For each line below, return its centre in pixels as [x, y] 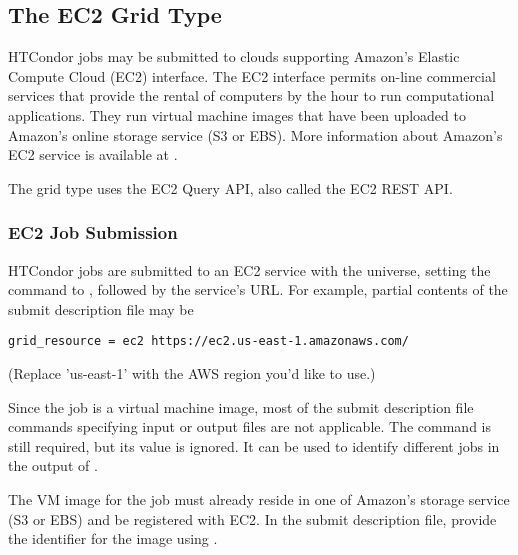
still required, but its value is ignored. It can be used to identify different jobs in [254, 445]
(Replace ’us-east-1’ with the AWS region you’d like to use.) [192, 373]
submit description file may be [101, 308]
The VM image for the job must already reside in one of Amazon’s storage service [259, 498]
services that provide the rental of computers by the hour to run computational [251, 95]
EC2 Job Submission [93, 232]
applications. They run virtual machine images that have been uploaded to [237, 114]
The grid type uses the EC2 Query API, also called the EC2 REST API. [230, 187]
